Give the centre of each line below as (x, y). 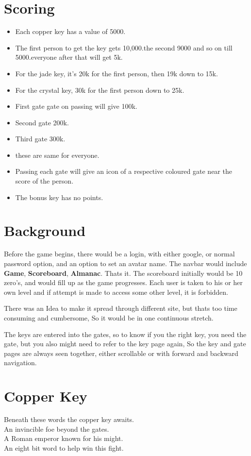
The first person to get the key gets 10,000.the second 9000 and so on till (124, 47)
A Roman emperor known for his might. (64, 438)
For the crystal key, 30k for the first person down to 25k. (100, 90)
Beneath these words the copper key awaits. (69, 419)
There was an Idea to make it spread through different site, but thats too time (121, 308)
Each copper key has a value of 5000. (70, 31)
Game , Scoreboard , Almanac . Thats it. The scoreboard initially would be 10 (123, 273)
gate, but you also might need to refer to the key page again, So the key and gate (125, 344)
